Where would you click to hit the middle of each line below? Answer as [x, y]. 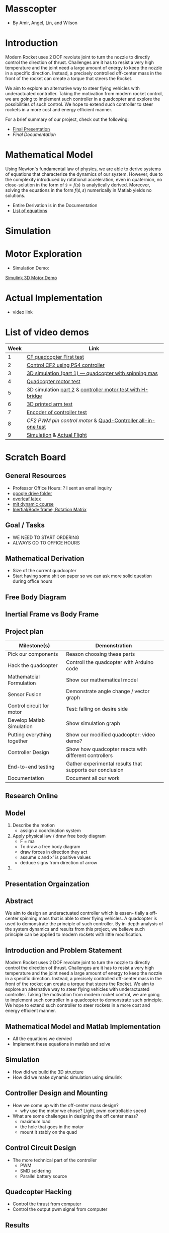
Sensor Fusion [25, 695]
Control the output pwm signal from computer [60, 1209]
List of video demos [47, 332]
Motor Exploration [44, 254]
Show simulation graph [93, 723]
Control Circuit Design [41, 1148]
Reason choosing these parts [101, 654]
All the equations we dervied [42, 1039]
